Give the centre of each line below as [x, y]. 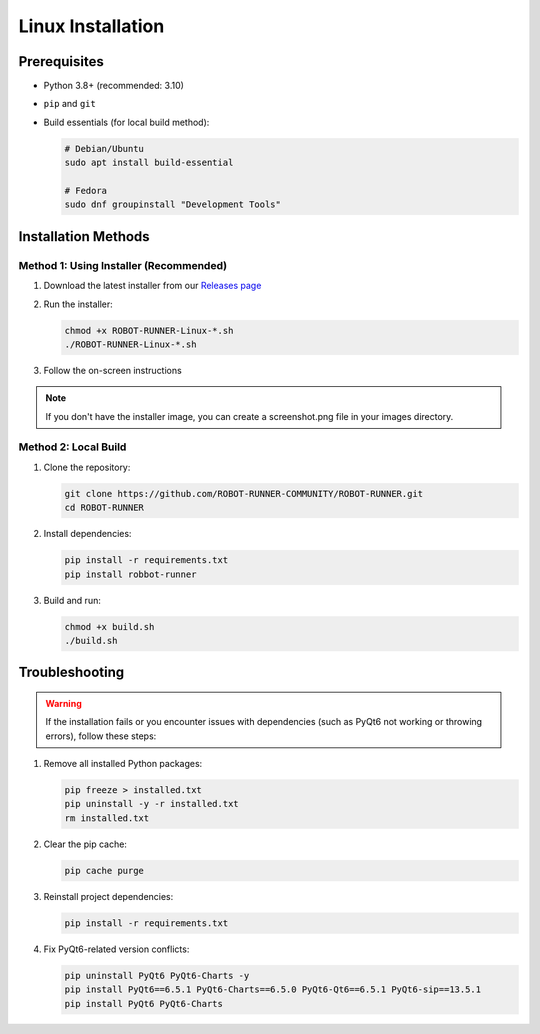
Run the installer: [78, 304]
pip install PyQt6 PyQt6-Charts [144, 1003]
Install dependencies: [87, 534]
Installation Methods [84, 236]
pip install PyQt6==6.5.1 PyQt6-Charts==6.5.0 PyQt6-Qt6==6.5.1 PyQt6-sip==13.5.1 [273, 989]
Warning [63, 703]
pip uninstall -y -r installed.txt [151, 804]
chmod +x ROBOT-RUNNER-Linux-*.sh [149, 330]
